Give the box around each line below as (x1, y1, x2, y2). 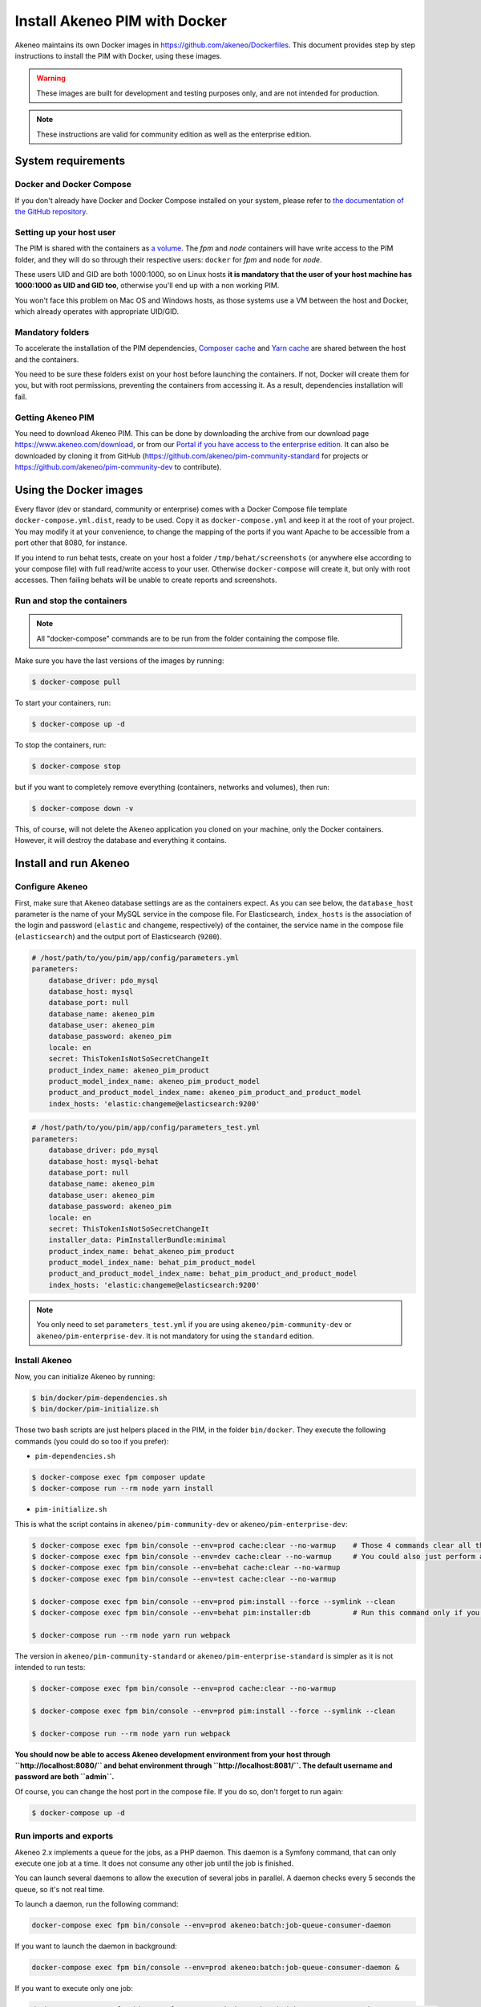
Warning (36, 73, 66, 83)
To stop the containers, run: (14, 740, 107, 750)
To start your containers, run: (14, 698, 111, 708)
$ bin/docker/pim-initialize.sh (31, 1405, 160, 1414)
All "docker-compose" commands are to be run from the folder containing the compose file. (36, 633, 340, 643)
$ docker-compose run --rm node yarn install (31, 1484, 214, 1493)
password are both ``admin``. (14, 1772, 115, 1781)
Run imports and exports (14, 1830, 114, 1842)
